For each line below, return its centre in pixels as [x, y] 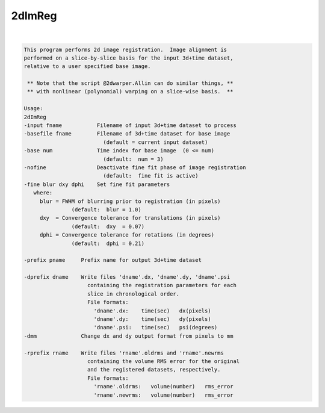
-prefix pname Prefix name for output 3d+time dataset [113, 260]
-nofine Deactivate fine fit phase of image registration [135, 168]
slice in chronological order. [134, 294]
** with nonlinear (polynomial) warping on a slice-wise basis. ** [130, 92]
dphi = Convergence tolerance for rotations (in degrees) [127, 235]
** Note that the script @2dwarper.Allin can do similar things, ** [130, 83]
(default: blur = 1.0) [106, 210]
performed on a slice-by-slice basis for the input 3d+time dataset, [128, 58]
